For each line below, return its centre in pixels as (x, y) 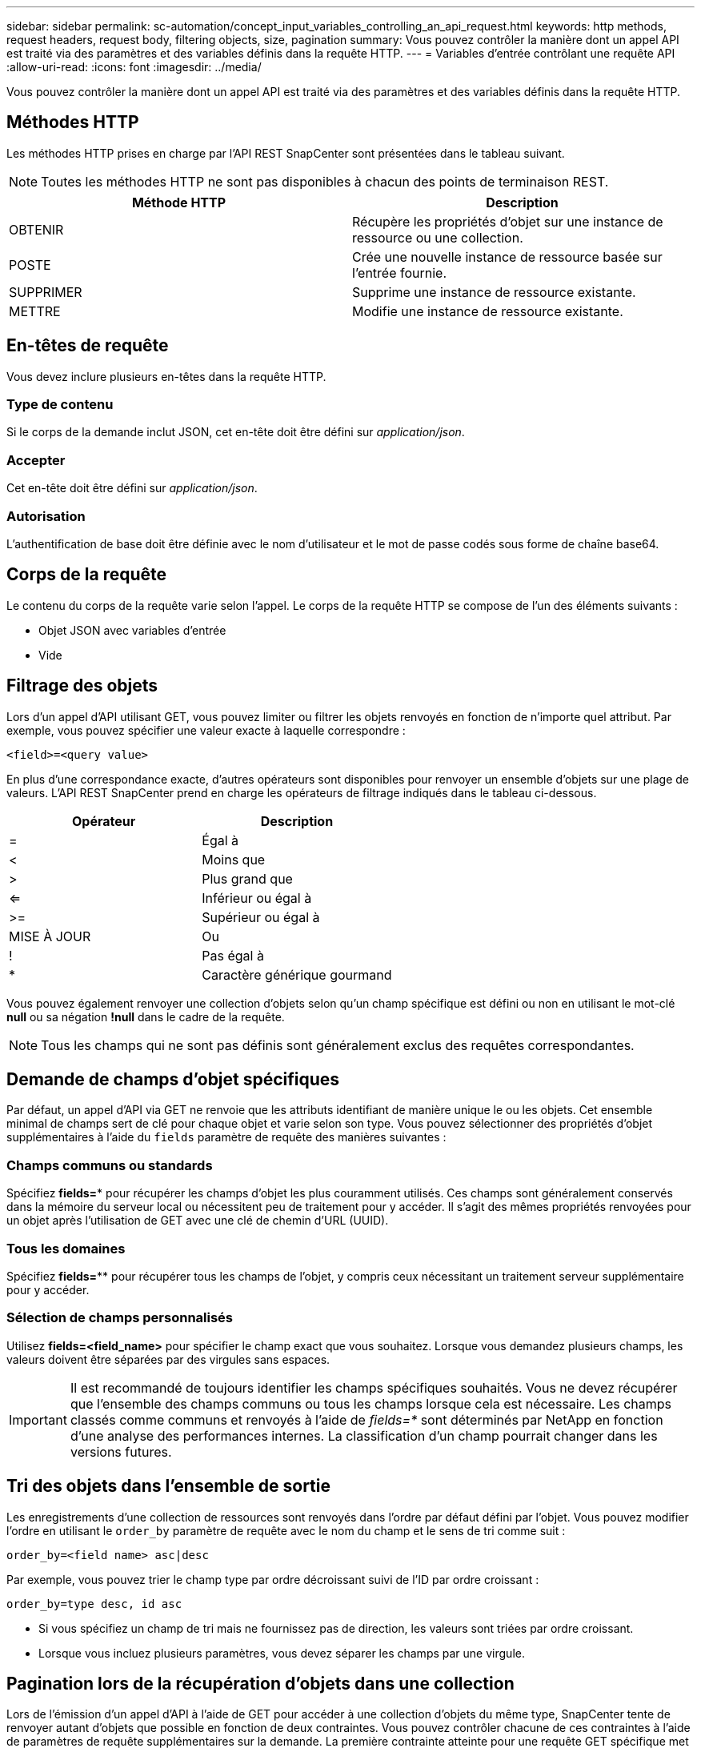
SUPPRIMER (46, 292)
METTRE (35, 311)
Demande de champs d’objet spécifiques (173, 1080)
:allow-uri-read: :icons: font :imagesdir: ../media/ (134, 67)
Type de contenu (60, 405)
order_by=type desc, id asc (94, 1604)
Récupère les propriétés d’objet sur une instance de (508, 221)
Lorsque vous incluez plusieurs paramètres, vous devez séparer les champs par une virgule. (282, 1653)
